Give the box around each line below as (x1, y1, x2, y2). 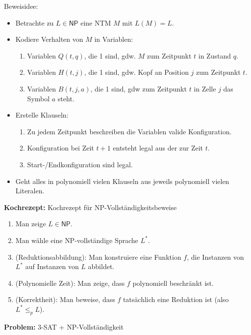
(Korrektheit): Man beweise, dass (15, 294, 115, 305)
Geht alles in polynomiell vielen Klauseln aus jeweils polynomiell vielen (15, 176, 229, 186)
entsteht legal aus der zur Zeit (113, 143, 203, 153)
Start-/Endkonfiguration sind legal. (27, 159, 133, 169)
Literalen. (15, 185, 45, 196)
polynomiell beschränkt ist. (132, 277, 214, 288)
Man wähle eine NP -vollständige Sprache (15, 235, 138, 245)
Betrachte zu (15, 17, 54, 28)
